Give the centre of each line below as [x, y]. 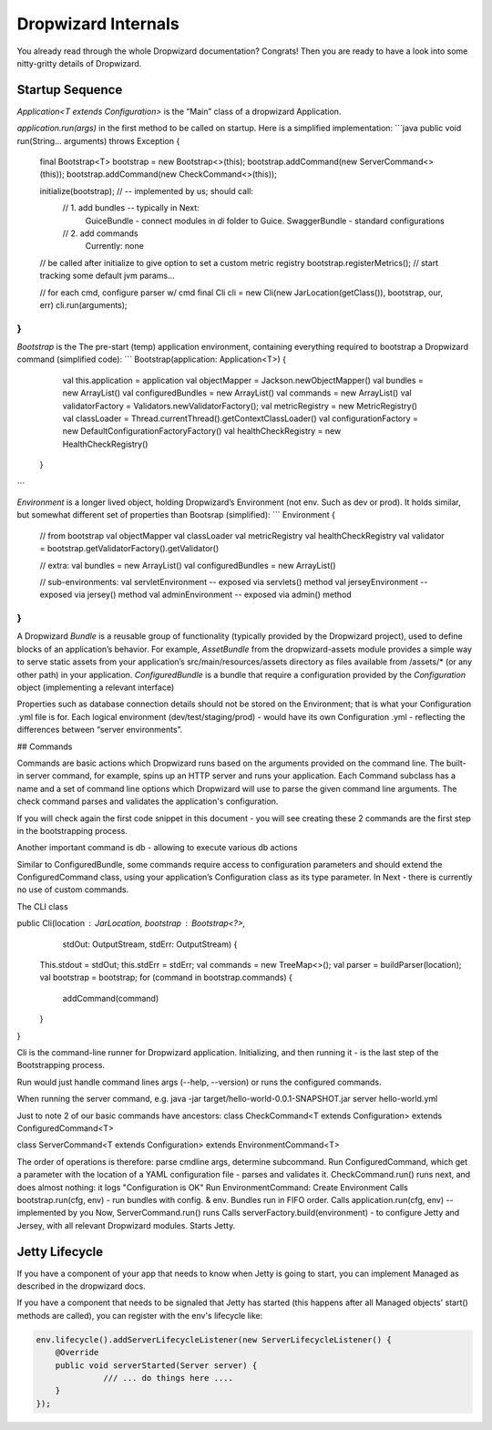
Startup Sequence [70, 90]
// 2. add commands [100, 233]
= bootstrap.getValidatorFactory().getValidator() [129, 549]
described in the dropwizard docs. [81, 1286]
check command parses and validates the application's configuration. [148, 801]
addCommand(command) [111, 998]
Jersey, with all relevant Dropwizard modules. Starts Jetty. [126, 1225]
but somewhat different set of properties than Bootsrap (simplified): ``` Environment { [176, 515]
